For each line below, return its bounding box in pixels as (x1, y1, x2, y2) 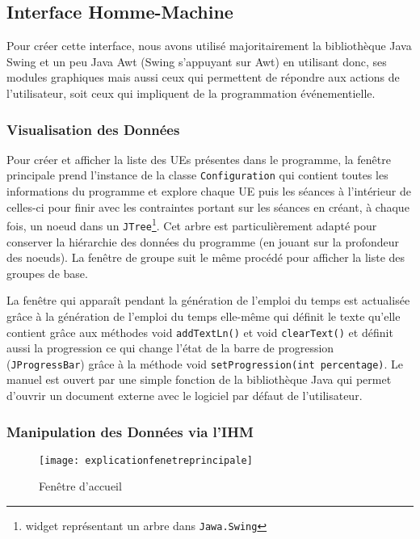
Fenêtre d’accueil (39, 478, 122, 495)
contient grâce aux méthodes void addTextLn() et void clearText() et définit (6, 323, 393, 340)
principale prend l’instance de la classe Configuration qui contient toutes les (6, 166, 388, 183)
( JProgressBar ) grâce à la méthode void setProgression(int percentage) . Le (6, 355, 404, 372)
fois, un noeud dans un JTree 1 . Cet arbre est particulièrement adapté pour (6, 215, 377, 234)
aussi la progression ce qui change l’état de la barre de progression (6, 339, 334, 356)
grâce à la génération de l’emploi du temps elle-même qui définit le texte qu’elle (6, 307, 401, 324)
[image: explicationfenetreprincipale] (39, 454, 253, 466)
